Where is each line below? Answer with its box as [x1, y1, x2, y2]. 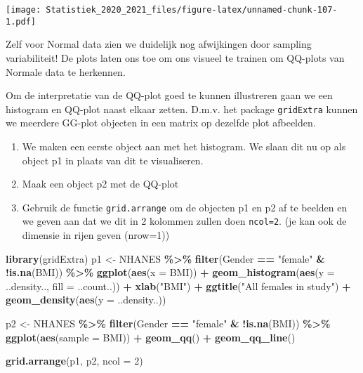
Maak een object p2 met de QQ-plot [22, 176, 179, 191]
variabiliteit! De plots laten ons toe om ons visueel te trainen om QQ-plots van [6, 50, 345, 65]
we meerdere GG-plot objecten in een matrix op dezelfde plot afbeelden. [6, 115, 316, 130]
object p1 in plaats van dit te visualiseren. [22, 152, 204, 167]
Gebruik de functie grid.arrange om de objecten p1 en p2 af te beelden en [22, 199, 348, 214]
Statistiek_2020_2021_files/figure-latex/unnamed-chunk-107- [46, 5, 338, 15]
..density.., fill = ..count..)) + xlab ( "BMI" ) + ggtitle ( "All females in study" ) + [6, 278, 351, 293]
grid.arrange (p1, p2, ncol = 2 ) [6, 353, 143, 368]
